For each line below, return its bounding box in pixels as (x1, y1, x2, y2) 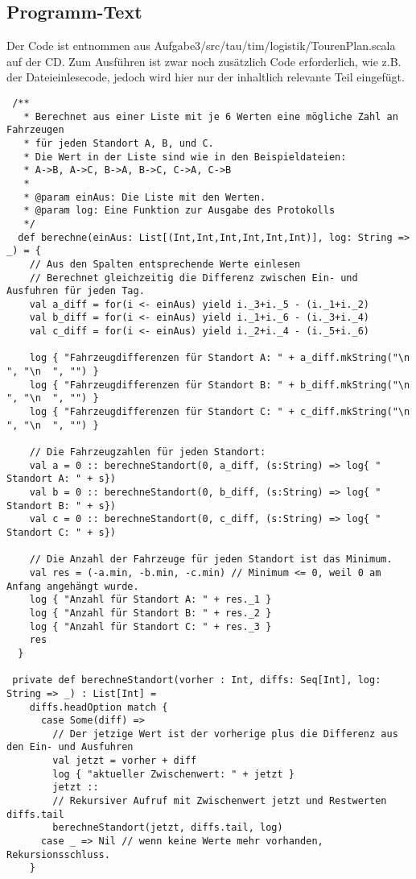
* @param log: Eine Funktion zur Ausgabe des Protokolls (23, 205, 336, 217)
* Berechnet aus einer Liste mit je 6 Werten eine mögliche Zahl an (23, 110, 398, 122)
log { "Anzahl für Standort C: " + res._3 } (29, 620, 272, 632)
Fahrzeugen (6, 124, 64, 136)
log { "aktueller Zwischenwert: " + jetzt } (52, 768, 294, 780)
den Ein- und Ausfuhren (6, 741, 134, 753)
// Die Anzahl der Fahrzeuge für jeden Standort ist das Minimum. (29, 554, 393, 566)
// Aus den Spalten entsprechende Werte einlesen (29, 258, 301, 270)
